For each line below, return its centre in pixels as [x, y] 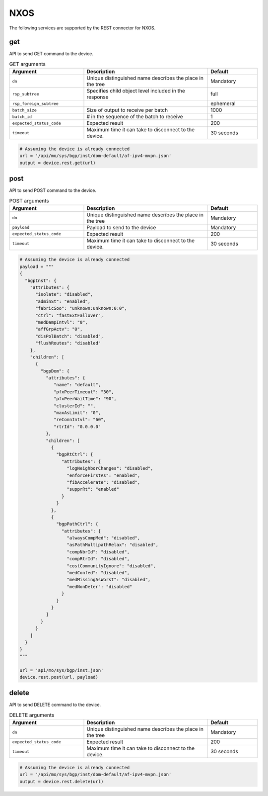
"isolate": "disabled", [64, 294]
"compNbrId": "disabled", [98, 552]
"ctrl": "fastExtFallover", [69, 315]
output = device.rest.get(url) [58, 163]
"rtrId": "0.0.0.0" [77, 427]
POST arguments [29, 200]
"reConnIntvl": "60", [80, 420]
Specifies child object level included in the [136, 91]
